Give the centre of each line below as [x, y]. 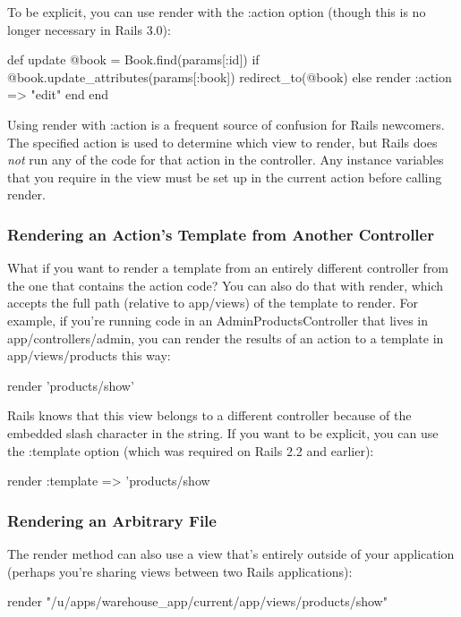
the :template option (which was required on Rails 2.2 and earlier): [191, 450]
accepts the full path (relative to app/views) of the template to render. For [213, 303]
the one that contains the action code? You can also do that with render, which [226, 285]
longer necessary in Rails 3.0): [89, 29]
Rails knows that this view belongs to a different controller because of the [209, 415]
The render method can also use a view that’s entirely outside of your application [231, 553]
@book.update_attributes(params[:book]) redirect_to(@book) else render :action [230, 76]
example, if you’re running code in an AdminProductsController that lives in [218, 320]
